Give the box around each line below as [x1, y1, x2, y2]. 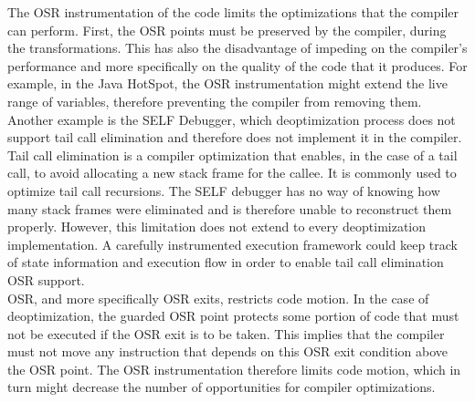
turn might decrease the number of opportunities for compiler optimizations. [7, 377, 436, 397]
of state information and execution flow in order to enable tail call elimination [7, 253, 444, 272]
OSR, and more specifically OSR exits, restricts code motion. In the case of [7, 288, 429, 307]
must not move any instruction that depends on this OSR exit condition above [7, 342, 449, 361]
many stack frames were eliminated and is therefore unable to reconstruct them [7, 199, 452, 218]
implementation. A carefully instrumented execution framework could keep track [7, 234, 458, 253]
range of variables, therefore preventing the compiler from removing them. [7, 91, 422, 110]
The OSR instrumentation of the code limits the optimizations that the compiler [7, 3, 459, 21]
